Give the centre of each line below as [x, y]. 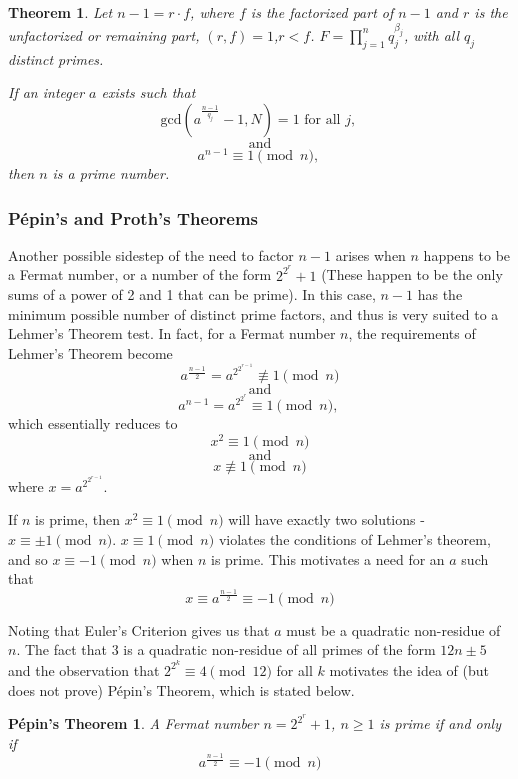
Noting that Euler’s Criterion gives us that [139, 629]
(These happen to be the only [412, 274]
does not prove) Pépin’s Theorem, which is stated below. [181, 689]
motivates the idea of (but [409, 669]
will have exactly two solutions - [326, 519]
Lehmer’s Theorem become [90, 352]
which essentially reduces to [93, 423]
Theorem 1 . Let [60, 12]
